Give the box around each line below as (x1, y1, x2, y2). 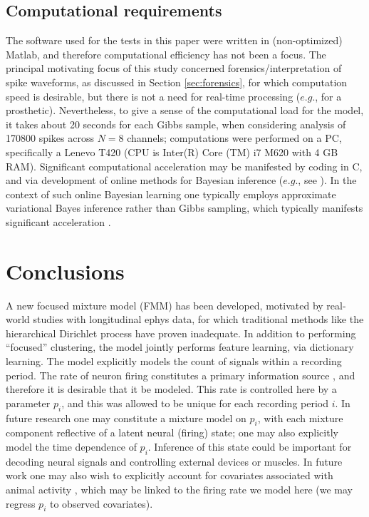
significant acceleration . (6, 214, 111, 229)
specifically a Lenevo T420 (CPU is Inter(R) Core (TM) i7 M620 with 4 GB (6, 144, 338, 159)
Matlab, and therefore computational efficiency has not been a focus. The (6, 46, 326, 61)
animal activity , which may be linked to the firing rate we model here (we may (6, 481, 353, 496)
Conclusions (6, 256, 125, 285)
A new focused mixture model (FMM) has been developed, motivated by (6, 297, 323, 312)
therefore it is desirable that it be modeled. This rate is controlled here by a (6, 382, 337, 396)
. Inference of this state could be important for (147, 439, 352, 454)
